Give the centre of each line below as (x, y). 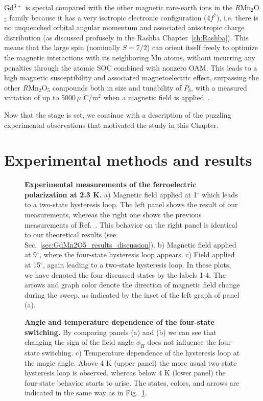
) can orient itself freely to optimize (202, 47)
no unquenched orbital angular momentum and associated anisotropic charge (124, 27)
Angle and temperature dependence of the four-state (119, 321)
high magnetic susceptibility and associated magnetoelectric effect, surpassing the (131, 77)
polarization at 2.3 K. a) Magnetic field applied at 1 (111, 194)
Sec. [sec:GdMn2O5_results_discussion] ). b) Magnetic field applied (130, 244)
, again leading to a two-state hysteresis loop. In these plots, (137, 264)
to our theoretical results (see (70, 235)
